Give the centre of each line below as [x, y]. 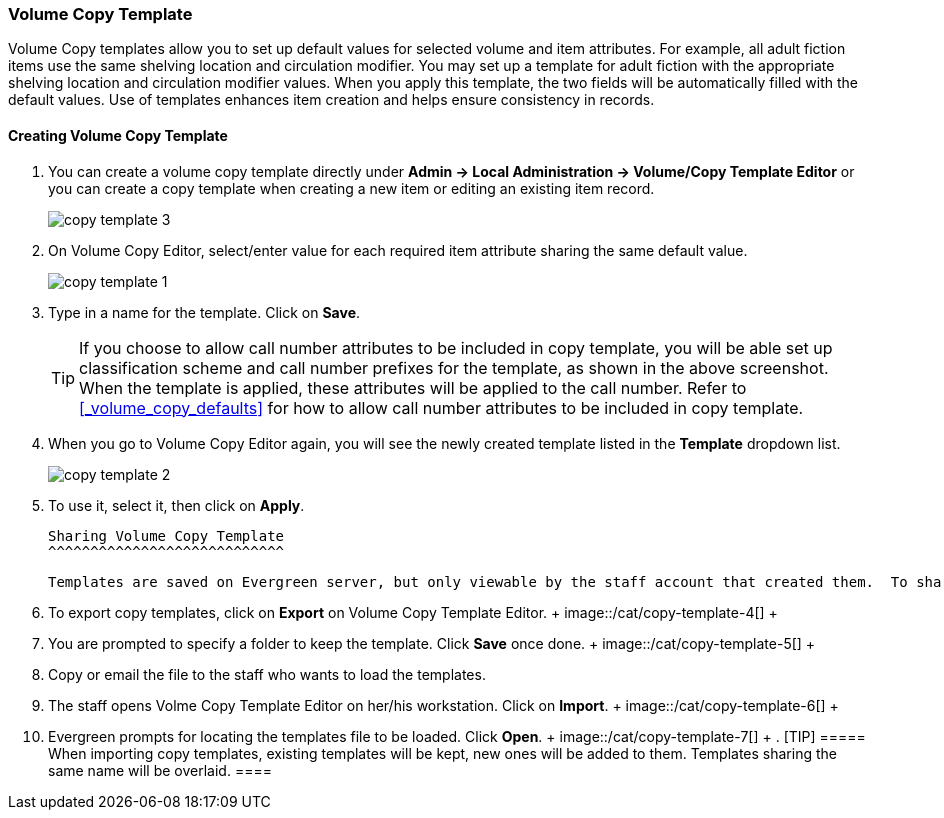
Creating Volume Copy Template [118, 135]
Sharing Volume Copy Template [166, 535]
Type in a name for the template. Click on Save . [204, 312]
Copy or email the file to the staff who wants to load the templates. [267, 674]
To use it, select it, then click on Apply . [176, 505]
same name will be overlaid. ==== [160, 770]
